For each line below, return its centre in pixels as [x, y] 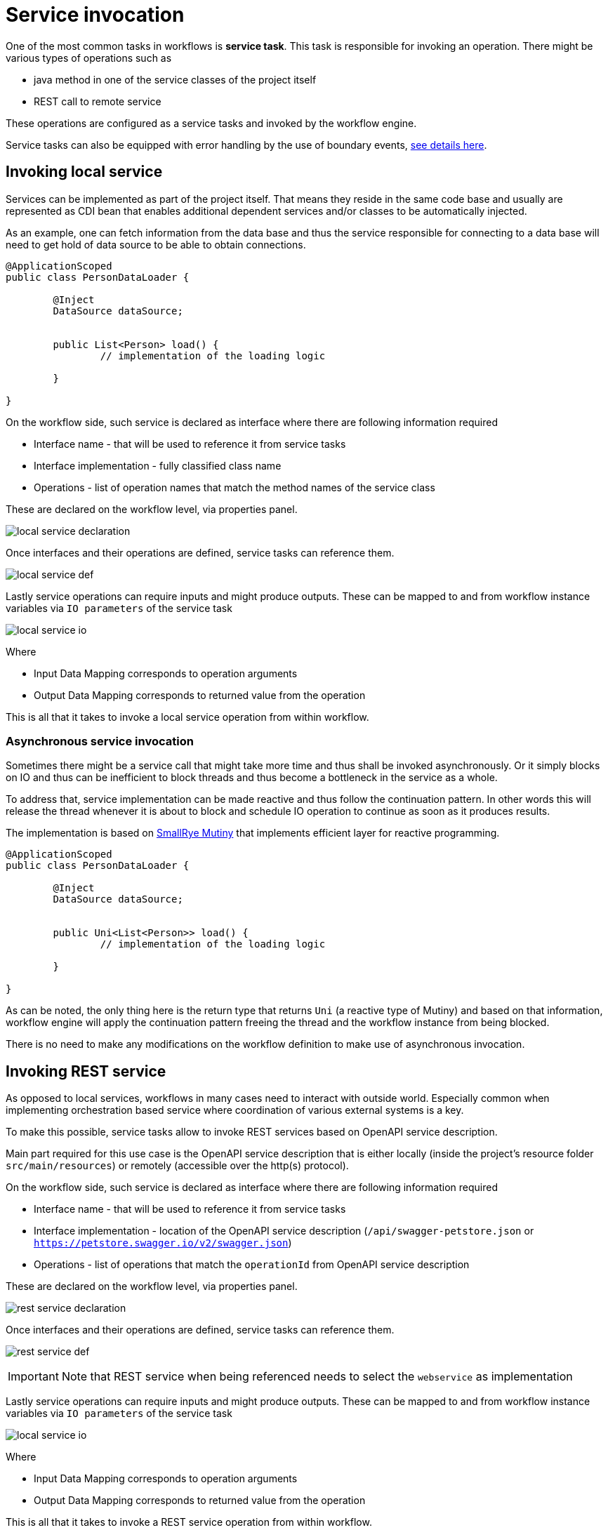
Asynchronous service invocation [100, 741]
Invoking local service [84, 172]
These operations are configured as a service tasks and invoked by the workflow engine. [211, 123]
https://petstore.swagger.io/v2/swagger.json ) [163, 1243]
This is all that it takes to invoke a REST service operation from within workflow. [189, 1522]
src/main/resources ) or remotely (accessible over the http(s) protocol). [177, 1166]
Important [33, 1377]
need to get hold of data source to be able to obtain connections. [156, 244]
